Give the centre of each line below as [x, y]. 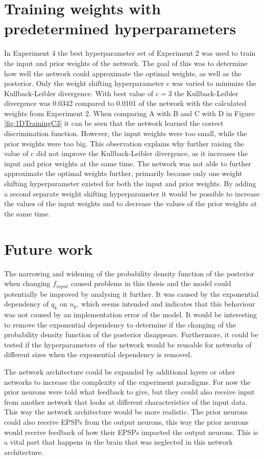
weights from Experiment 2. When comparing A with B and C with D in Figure [129, 113]
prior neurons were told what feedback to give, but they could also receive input [129, 392]
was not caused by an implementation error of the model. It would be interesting [131, 314]
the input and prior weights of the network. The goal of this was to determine [126, 63]
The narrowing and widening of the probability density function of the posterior [129, 273]
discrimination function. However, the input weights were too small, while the [126, 133]
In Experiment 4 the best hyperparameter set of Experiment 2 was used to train [130, 53]
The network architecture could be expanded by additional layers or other [120, 371]
